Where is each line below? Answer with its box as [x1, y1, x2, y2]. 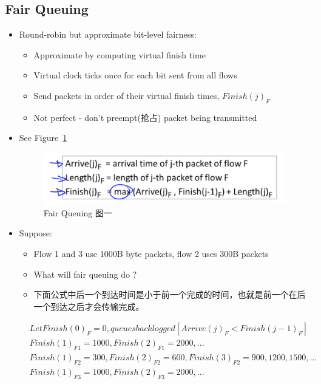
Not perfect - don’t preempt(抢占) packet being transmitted [33, 111, 257, 123]
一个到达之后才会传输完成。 [33, 300, 144, 312]
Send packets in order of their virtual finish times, [33, 89, 220, 101]
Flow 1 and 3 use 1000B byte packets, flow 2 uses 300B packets [33, 247, 269, 259]
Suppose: [19, 227, 52, 239]
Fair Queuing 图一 [43, 206, 112, 219]
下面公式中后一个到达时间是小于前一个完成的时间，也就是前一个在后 [33, 288, 306, 301]
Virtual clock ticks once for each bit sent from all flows [33, 69, 237, 81]
